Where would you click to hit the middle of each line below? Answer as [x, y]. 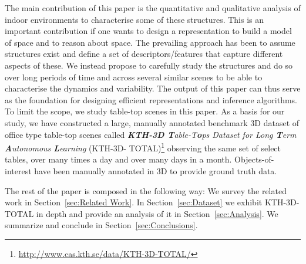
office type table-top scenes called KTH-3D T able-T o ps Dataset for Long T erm [151, 134]
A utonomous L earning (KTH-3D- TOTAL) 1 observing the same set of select [143, 147]
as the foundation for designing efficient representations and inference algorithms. [151, 99]
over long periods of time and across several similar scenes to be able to [134, 77]
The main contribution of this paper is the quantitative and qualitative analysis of [153, 8]
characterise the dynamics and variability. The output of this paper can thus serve [153, 88]
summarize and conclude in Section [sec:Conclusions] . [101, 225]
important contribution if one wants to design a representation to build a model [148, 31]
